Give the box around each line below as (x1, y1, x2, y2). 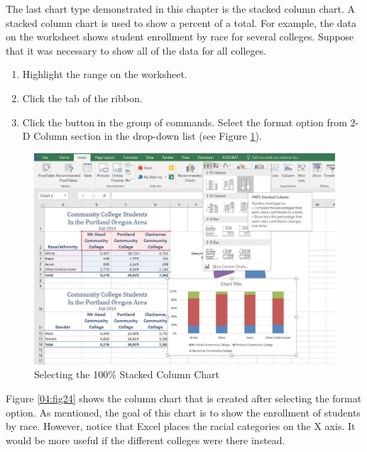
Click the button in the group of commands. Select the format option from (22, 114, 347, 129)
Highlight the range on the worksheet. (22, 67, 187, 82)
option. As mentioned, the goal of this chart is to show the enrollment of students (6, 404, 361, 419)
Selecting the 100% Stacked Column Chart (34, 367, 219, 382)
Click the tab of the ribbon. (22, 90, 143, 105)
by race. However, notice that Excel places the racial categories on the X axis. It (6, 419, 356, 434)
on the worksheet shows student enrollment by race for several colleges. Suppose (6, 29, 354, 44)
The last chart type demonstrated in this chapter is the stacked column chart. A (6, 1, 356, 16)
